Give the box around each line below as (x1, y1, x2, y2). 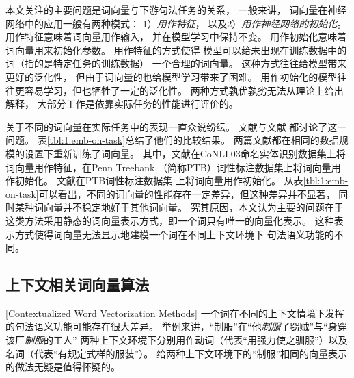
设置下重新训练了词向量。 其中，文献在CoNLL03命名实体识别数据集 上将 (24, 146, 346, 160)
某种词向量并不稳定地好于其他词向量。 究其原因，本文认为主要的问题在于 (14, 200, 344, 214)
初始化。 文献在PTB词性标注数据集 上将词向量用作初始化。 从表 (14, 173, 303, 188)
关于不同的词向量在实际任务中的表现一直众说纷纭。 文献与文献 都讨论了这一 (5, 119, 347, 134)
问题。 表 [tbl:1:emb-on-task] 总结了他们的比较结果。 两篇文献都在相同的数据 (5, 133, 339, 147)
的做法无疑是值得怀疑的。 (5, 360, 120, 374)
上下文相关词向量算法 (5, 274, 149, 295)
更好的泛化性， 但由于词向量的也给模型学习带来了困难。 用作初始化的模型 (5, 69, 338, 84)
